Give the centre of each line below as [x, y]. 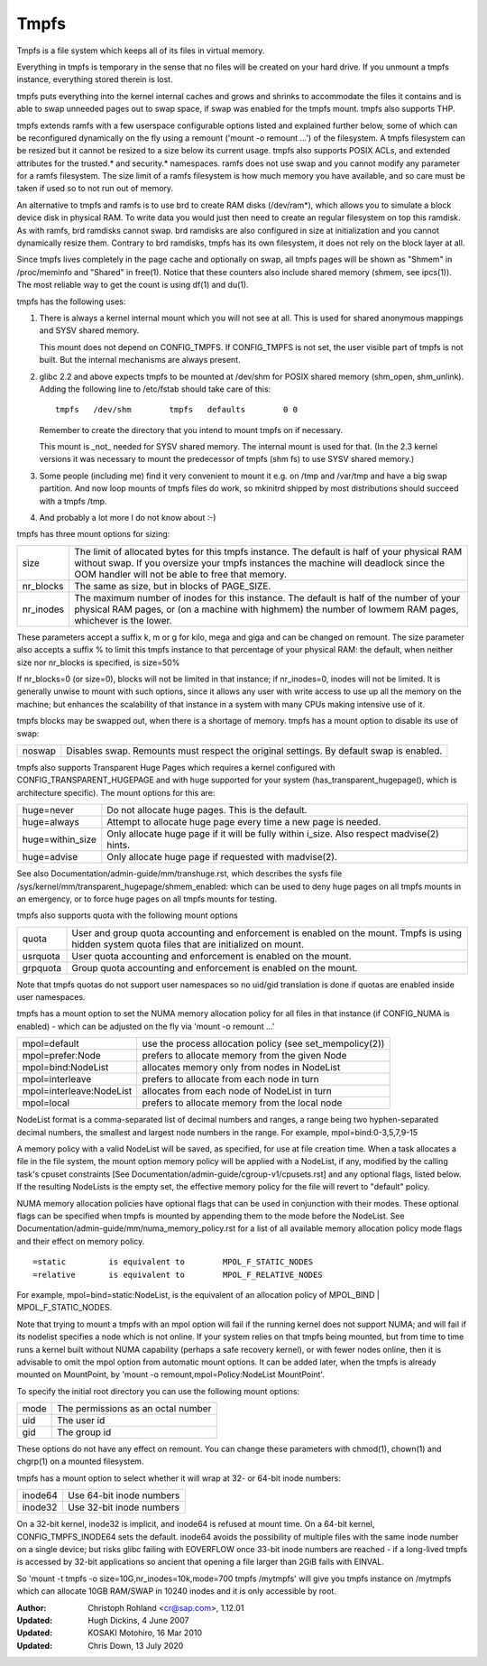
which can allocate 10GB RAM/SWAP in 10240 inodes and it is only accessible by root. [177, 1591]
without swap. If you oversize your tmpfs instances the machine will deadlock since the [260, 562]
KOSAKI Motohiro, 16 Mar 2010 [145, 1633]
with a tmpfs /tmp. [73, 501]
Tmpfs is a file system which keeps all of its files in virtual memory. [141, 51]
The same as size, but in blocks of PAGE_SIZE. [173, 586]
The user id [81, 1421]
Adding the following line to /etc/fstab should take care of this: [155, 389]
